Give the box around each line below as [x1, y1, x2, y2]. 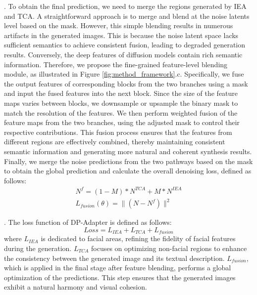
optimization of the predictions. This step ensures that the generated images [4, 272, 236, 282]
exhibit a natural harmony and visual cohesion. [4, 282, 147, 292]
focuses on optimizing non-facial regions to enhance [91, 243, 247, 253]
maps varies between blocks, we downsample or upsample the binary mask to [4, 97, 238, 108]
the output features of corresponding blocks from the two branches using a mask [4, 78, 248, 88]
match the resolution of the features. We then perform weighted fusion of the [4, 107, 238, 118]
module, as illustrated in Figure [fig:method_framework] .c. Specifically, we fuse [4, 69, 244, 79]
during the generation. [4, 243, 72, 253]
